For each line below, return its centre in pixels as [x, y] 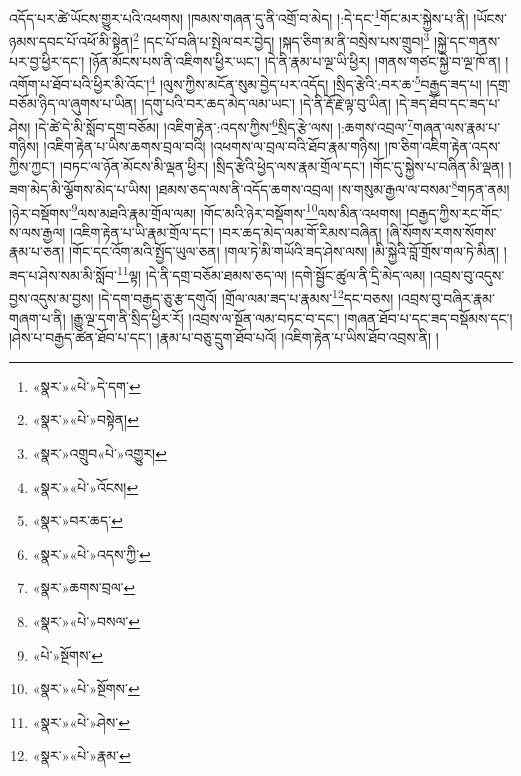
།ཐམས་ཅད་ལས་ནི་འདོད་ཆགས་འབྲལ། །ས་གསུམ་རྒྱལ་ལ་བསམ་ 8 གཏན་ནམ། [332, 188]
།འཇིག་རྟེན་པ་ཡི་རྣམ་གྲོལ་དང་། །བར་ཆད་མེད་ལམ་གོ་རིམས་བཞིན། [226, 231]
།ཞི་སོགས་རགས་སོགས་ [441, 231]
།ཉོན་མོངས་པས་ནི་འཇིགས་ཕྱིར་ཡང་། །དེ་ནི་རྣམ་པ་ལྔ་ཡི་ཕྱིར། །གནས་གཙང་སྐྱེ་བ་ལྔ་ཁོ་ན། [295, 60]
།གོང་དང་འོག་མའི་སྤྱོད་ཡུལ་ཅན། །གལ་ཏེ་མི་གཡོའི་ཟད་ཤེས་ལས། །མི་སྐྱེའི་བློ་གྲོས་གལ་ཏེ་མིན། [284, 251]
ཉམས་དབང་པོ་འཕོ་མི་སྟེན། [71, 40]
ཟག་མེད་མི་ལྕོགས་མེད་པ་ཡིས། [80, 189]
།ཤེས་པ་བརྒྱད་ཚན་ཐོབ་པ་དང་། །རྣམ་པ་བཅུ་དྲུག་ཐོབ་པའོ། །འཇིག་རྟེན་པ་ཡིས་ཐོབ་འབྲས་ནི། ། [224, 337]
